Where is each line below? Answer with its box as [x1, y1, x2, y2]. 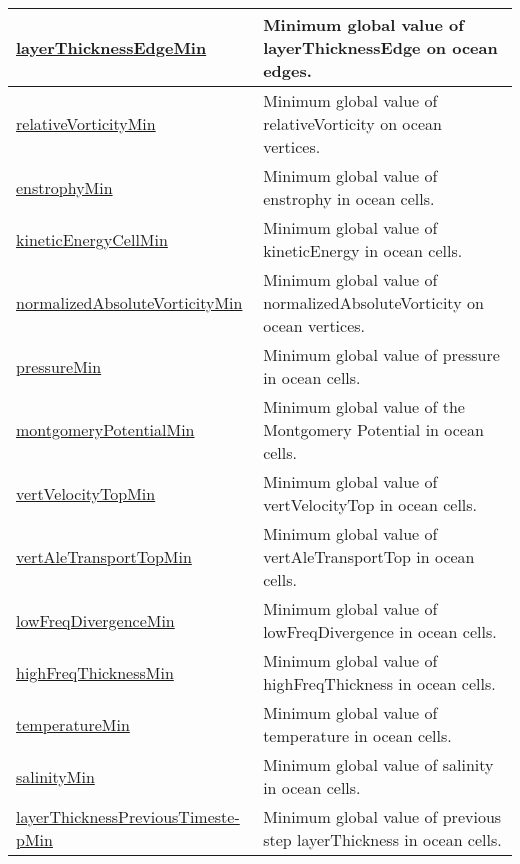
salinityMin [16, 764, 95, 788]
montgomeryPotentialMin [16, 418, 195, 441]
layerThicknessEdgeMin [16, 36, 207, 59]
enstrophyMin [16, 175, 113, 199]
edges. [263, 59, 312, 82]
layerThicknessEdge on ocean [263, 36, 498, 59]
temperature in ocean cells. [263, 724, 452, 747]
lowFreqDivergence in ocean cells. [263, 620, 497, 643]
